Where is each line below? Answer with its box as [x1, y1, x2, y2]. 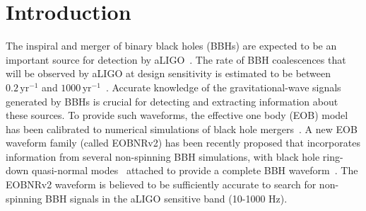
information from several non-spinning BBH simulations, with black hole [6, 149, 320, 164]
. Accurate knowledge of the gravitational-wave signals [105, 79, 341, 94]
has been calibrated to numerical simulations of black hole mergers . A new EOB [6, 121, 358, 136]
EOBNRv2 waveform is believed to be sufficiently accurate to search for [6, 177, 317, 192]
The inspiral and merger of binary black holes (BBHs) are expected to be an [6, 38, 337, 53]
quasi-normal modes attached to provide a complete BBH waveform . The [31, 163, 358, 178]
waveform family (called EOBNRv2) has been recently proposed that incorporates [6, 135, 360, 150]
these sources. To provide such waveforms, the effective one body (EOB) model [6, 108, 348, 122]
